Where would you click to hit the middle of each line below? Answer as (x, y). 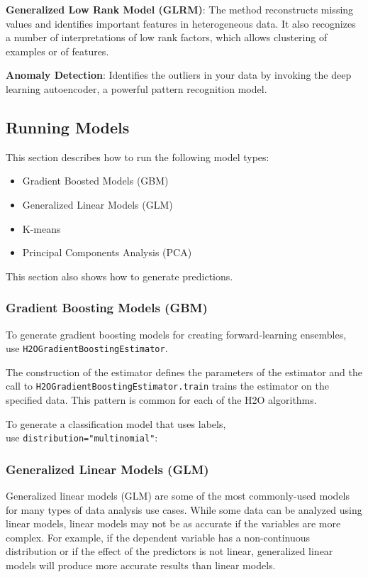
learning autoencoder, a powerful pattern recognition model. (136, 88)
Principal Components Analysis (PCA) (107, 252)
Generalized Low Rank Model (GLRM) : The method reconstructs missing (180, 9)
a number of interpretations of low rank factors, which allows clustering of (167, 37)
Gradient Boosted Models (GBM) (95, 181)
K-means (41, 228)
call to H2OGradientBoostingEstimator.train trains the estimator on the (167, 386)
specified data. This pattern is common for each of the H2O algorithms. (161, 400)
